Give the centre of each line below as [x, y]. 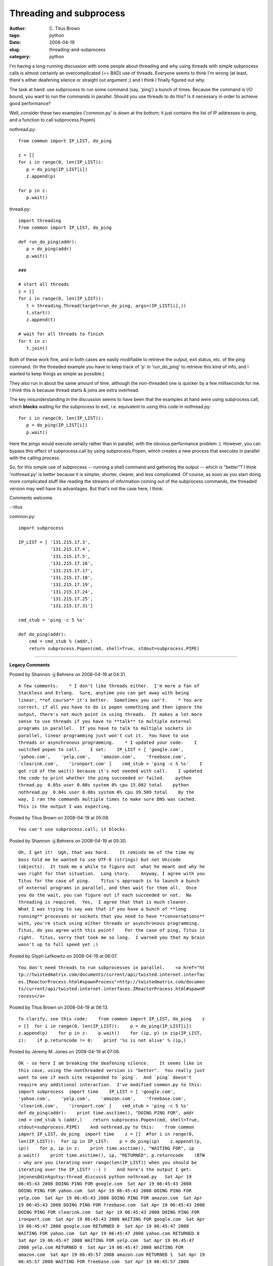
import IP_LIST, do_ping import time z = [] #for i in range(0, [106, 1134]
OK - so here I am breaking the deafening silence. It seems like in [110, 1063]
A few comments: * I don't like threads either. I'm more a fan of [109, 686]
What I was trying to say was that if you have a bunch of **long [102, 909]
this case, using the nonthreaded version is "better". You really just [112, 1070]
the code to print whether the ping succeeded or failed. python [105, 778]
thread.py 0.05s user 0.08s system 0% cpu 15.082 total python [104, 785]
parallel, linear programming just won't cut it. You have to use [104, 735]
